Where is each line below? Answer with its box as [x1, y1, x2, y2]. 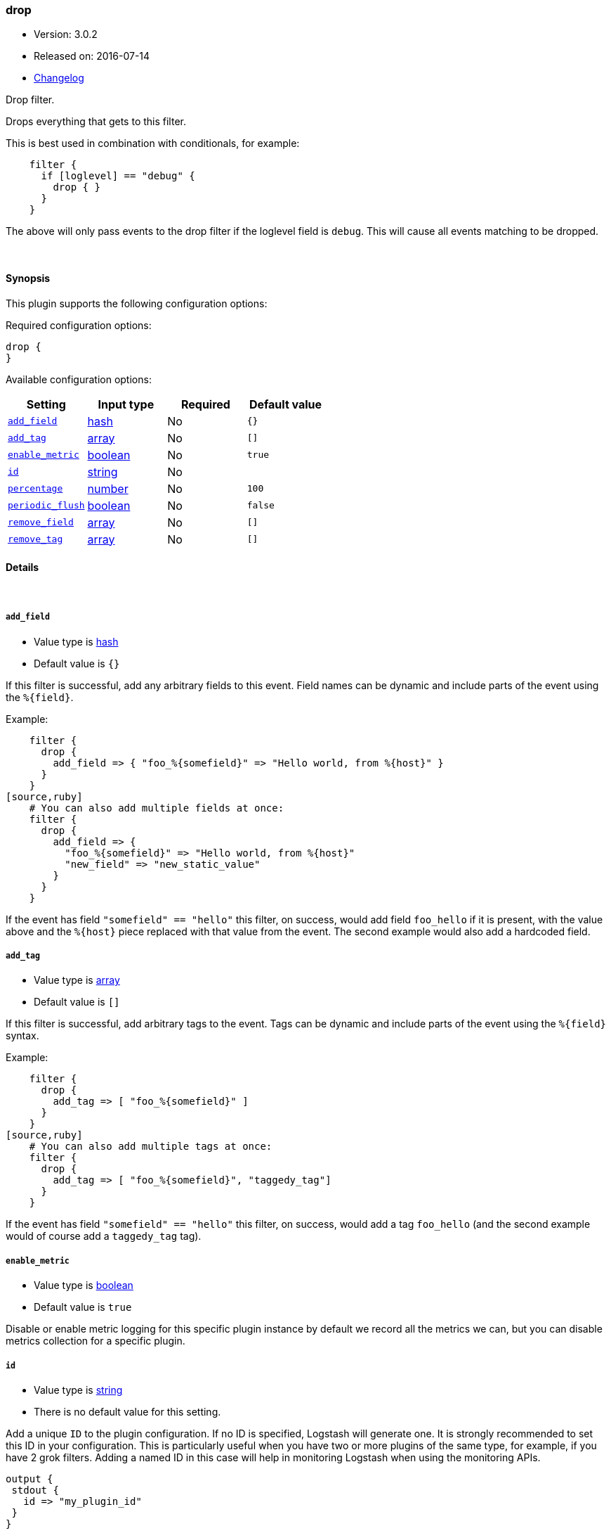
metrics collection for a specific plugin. [6, 1335, 185, 1347]
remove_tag [8, 534, 63, 545]
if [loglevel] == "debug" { [41, 170, 195, 182]
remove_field [8, 517, 74, 528]
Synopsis [6, 271, 51, 284]
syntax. [6, 1030, 39, 1042]
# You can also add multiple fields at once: [29, 802, 284, 814]
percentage [8, 483, 63, 494]
